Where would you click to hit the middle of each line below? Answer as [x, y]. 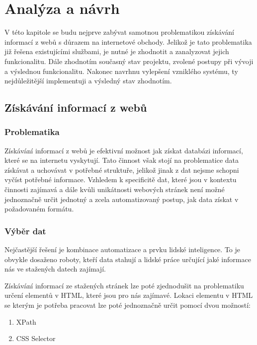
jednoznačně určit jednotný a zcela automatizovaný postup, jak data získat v [122, 199]
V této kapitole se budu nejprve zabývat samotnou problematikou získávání [119, 32]
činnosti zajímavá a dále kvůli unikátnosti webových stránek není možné [115, 189]
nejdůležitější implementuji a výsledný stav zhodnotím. [88, 81]
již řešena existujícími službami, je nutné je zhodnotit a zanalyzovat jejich [117, 51]
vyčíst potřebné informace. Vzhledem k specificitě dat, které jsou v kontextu [121, 179]
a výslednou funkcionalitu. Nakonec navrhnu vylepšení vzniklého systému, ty [121, 71]
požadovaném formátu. [39, 209]
